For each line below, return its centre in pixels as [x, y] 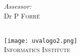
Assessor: [18, 6]
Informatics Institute [37, 49]
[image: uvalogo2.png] [41, 41]
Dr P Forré [22, 15]
